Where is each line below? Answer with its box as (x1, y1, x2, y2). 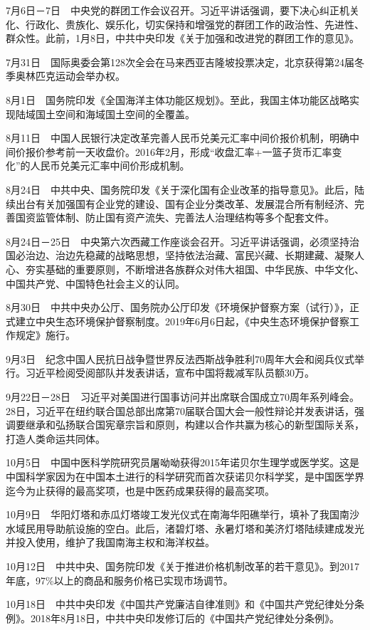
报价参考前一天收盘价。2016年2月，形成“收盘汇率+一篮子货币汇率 (25, 144, 332, 159)
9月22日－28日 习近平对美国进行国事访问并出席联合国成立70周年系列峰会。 (6, 389, 359, 404)
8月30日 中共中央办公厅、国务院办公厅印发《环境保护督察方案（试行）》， (6, 300, 349, 315)
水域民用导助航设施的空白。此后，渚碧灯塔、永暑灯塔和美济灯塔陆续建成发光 (6, 520, 364, 535)
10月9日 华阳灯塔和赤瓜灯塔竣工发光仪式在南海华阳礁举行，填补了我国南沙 (6, 507, 359, 522)
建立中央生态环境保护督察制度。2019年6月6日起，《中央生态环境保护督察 (15, 313, 349, 328)
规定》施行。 (15, 327, 75, 342)
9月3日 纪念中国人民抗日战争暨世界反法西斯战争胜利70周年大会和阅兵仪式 (6, 351, 354, 366)
